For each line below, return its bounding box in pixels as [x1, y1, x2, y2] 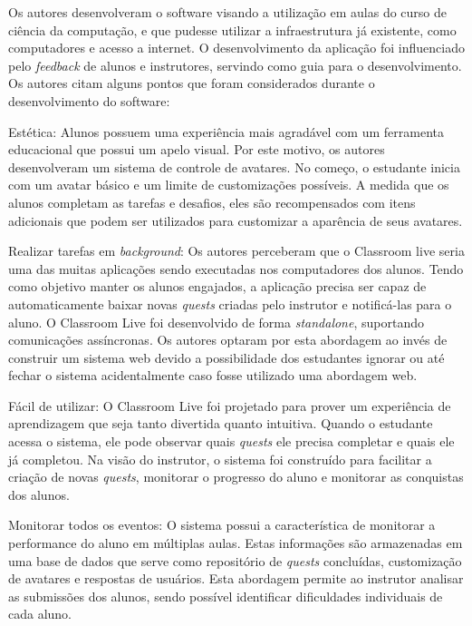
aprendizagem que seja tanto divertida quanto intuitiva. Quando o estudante [8, 414, 433, 433]
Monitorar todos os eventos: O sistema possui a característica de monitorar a [8, 515, 436, 534]
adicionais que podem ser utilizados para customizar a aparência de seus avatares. [8, 210, 463, 230]
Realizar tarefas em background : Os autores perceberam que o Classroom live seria [8, 241, 465, 260]
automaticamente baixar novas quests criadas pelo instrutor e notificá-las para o [8, 294, 452, 313]
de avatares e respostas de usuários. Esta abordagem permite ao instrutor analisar [8, 569, 464, 588]
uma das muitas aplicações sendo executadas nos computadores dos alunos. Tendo [8, 259, 464, 278]
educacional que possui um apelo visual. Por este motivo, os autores [8, 140, 385, 159]
